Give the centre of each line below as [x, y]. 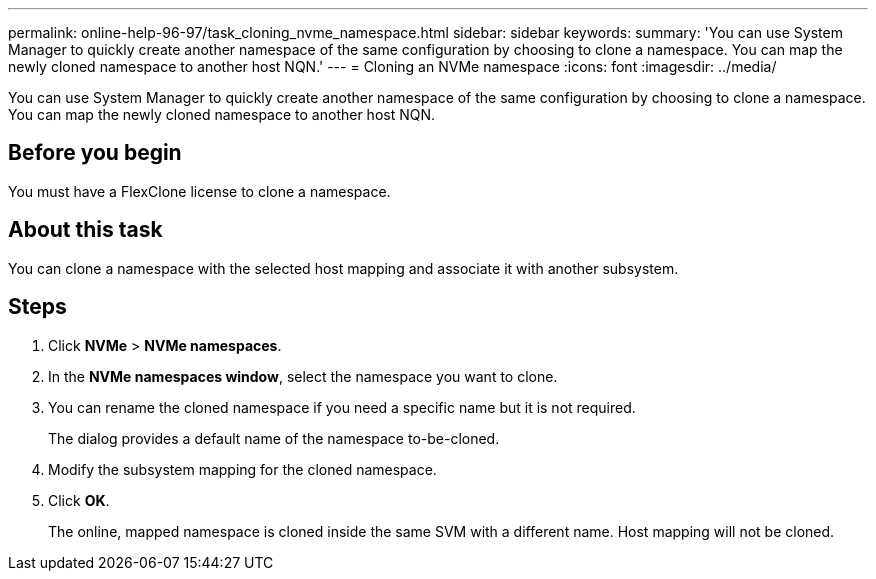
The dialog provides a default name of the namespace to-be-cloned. [274, 438]
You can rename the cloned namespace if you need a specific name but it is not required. [342, 407]
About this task [85, 230]
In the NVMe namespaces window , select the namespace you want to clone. [303, 376]
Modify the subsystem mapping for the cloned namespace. [242, 469]
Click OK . [79, 500]
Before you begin [95, 153]
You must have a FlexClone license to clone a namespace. [199, 191]
